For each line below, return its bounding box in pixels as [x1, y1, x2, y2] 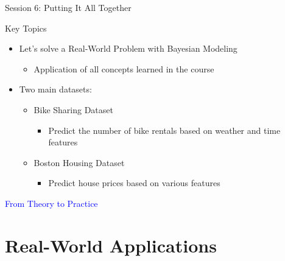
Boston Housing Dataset [33, 156, 125, 169]
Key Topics [5, 21, 47, 34]
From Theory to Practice [5, 197, 98, 209]
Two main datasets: [19, 83, 92, 96]
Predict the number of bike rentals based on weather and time [48, 124, 281, 136]
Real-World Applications [5, 232, 217, 257]
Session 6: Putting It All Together [5, 1, 132, 13]
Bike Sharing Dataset [33, 103, 113, 116]
